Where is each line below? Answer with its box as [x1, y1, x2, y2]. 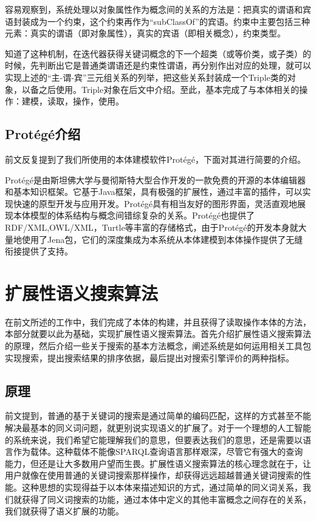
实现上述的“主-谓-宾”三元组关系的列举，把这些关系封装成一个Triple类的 [5, 70, 287, 83]
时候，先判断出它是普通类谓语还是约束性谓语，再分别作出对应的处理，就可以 [5, 59, 311, 72]
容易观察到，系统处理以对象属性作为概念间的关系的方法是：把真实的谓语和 [5, 3, 303, 15]
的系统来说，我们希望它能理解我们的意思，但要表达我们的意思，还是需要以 [5, 433, 303, 446]
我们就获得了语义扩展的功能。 [5, 505, 124, 517]
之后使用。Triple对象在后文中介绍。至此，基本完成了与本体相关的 [38, 83, 300, 95]
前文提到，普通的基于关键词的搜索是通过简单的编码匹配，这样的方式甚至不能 [5, 409, 311, 422]
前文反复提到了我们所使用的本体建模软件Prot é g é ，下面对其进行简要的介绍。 [5, 152, 306, 165]
